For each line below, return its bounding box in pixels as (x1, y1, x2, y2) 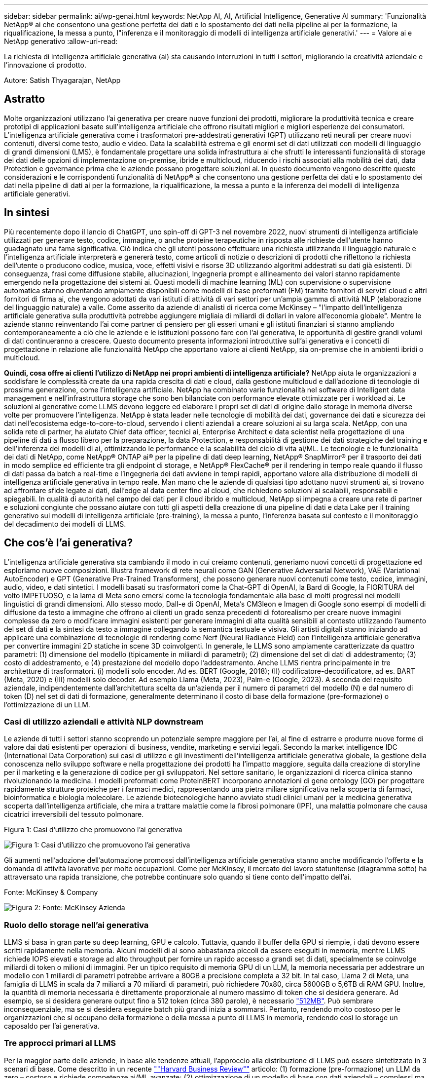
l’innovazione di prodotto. (4, 61, 86, 69)
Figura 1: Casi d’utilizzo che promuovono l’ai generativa (4, 825, 182, 834)
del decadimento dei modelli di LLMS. (4, 519, 126, 528)
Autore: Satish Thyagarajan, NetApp (4, 76, 121, 84)
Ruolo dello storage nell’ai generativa (4, 920, 149, 930)
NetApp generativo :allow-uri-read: (4, 37, 118, 45)
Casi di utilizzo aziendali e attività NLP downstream (4, 716, 204, 727)
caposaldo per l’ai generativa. (4, 1022, 100, 1031)
